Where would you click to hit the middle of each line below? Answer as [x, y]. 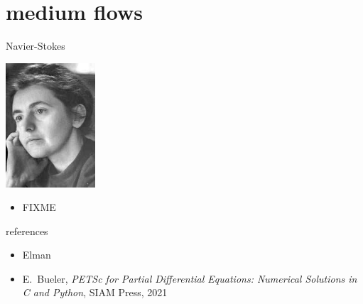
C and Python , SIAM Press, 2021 [95, 292]
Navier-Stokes [36, 46]
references [27, 230]
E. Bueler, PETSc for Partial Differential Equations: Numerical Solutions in [190, 278]
